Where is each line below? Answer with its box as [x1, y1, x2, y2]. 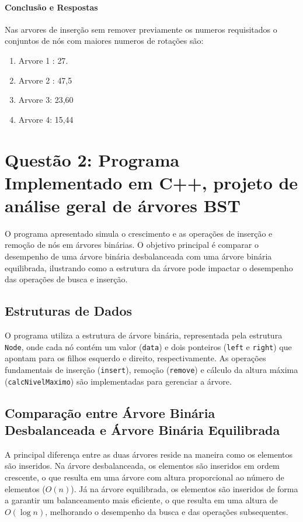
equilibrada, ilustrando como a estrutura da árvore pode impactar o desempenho [5, 261, 293, 274]
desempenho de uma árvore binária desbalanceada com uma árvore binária [5, 250, 272, 262]
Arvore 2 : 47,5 [18, 74, 72, 86]
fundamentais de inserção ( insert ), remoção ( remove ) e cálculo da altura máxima [5, 363, 298, 375]
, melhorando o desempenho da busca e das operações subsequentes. [45, 505, 288, 517]
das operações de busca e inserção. [5, 273, 128, 285]
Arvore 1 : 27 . [18, 54, 68, 66]
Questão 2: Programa [5, 147, 180, 171]
